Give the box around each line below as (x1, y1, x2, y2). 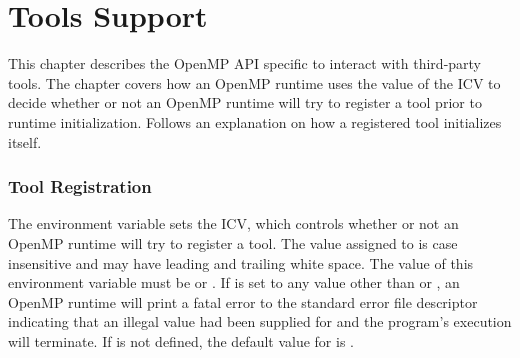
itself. (8, 131, 42, 152)
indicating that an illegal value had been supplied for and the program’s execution (8, 311, 512, 332)
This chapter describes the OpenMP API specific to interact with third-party (8, 53, 482, 74)
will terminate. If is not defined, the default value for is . (8, 330, 354, 351)
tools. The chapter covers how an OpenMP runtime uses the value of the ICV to (8, 72, 501, 93)
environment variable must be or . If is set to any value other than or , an (8, 272, 460, 293)
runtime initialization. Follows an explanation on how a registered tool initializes (8, 111, 502, 132)
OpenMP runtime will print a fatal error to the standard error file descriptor (8, 291, 478, 312)
